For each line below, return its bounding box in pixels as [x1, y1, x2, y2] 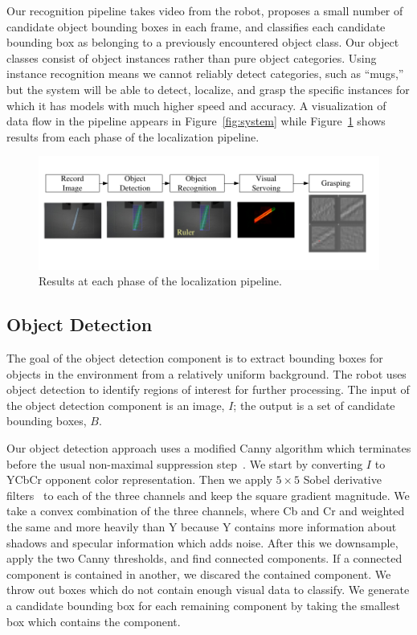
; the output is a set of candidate [233, 396, 395, 413]
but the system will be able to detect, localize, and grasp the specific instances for [6, 80, 410, 97]
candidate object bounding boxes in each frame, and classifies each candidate [6, 18, 386, 35]
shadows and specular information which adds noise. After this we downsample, [6, 534, 399, 551]
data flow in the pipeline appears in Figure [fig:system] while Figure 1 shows [6, 113, 386, 129]
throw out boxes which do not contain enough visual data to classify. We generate [6, 581, 410, 598]
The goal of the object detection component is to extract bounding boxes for [6, 350, 383, 367]
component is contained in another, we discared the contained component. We [6, 565, 391, 582]
